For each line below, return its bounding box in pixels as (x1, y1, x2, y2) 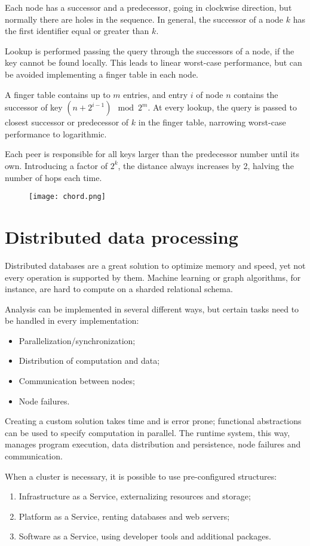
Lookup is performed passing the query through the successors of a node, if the (5, 44, 294, 57)
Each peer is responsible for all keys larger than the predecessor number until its (5, 148, 299, 160)
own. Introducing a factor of (5, 159, 108, 171)
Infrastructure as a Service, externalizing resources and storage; (19, 490, 251, 502)
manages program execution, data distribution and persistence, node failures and (5, 438, 301, 450)
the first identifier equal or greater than (5, 24, 149, 37)
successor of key (5, 101, 63, 114)
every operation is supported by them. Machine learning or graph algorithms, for (5, 271, 301, 283)
